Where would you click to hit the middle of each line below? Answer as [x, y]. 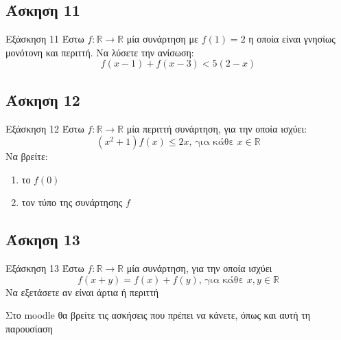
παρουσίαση [29, 328]
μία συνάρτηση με [162, 39]
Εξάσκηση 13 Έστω [45, 268]
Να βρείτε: [27, 156]
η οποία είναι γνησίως [292, 39]
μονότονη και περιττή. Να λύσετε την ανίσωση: [100, 52]
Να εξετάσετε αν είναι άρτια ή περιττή [82, 292]
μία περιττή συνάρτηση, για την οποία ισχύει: [217, 128]
